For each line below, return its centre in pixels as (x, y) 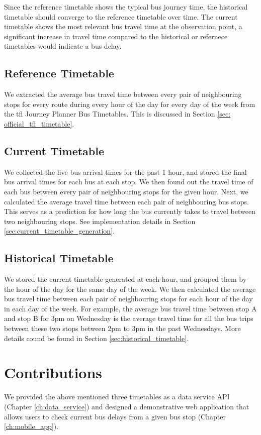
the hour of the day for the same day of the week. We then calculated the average (130, 289)
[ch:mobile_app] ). (31, 426)
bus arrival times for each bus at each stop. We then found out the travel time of (129, 182)
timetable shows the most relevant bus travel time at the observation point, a (123, 26)
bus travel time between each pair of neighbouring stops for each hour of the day (128, 299)
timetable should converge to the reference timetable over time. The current (121, 16)
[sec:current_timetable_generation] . (59, 231)
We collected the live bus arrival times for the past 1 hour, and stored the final (125, 172)
